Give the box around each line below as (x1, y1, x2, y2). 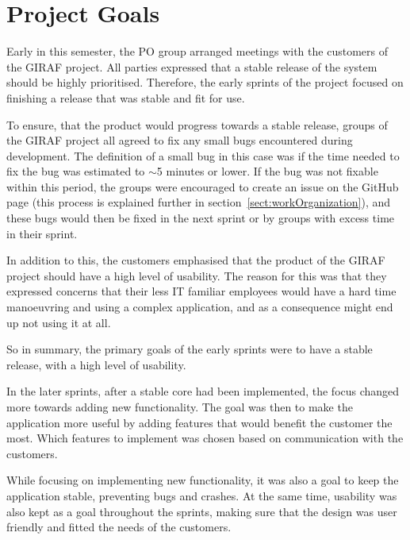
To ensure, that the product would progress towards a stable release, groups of (6, 116, 388, 133)
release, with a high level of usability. (6, 356, 186, 372)
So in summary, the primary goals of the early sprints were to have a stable (6, 341, 373, 357)
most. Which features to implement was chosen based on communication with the (6, 430, 404, 446)
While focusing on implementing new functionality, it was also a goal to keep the (6, 472, 399, 488)
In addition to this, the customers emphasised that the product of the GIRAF (6, 252, 385, 268)
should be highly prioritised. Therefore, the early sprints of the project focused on (6, 74, 404, 91)
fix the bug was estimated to (6, 163, 145, 179)
